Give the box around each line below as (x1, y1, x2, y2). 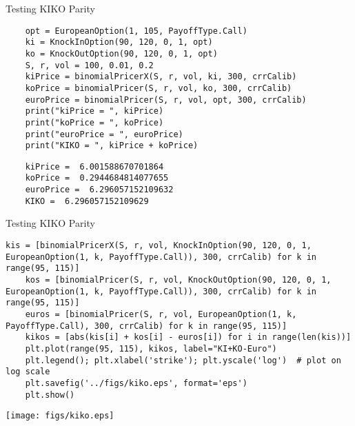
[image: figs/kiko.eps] (6, 411, 114, 421)
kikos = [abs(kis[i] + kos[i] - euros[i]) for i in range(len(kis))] (25, 332, 352, 343)
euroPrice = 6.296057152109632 (25, 185, 174, 195)
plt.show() (25, 389, 75, 400)
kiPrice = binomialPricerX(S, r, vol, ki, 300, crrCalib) (25, 72, 297, 82)
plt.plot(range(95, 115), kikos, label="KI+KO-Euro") (25, 343, 277, 354)
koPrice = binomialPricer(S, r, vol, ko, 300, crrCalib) (25, 83, 292, 93)
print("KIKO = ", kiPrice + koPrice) (25, 141, 199, 151)
